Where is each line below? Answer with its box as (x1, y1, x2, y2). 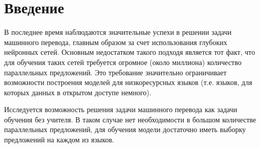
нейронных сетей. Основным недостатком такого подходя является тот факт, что (4, 47, 255, 57)
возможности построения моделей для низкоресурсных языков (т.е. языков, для (4, 77, 252, 88)
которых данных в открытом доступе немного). (4, 87, 151, 97)
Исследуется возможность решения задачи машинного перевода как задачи (4, 104, 237, 115)
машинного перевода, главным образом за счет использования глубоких (4, 36, 227, 47)
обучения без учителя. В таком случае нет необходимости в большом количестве (4, 114, 256, 124)
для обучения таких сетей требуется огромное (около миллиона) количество (4, 56, 242, 67)
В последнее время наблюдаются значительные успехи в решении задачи (4, 27, 232, 37)
